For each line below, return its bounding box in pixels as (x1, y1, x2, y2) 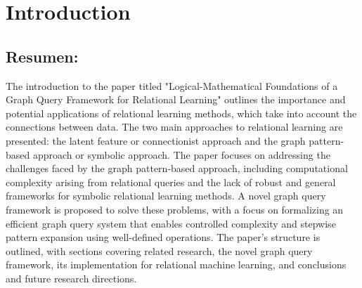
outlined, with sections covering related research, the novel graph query (6, 243, 313, 258)
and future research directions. (6, 270, 137, 285)
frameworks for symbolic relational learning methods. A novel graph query (6, 188, 326, 203)
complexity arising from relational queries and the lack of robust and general (6, 174, 336, 189)
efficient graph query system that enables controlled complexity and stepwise (6, 216, 336, 230)
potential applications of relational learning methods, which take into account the (6, 105, 357, 120)
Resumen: (6, 45, 79, 67)
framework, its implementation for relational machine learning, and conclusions (6, 257, 347, 272)
